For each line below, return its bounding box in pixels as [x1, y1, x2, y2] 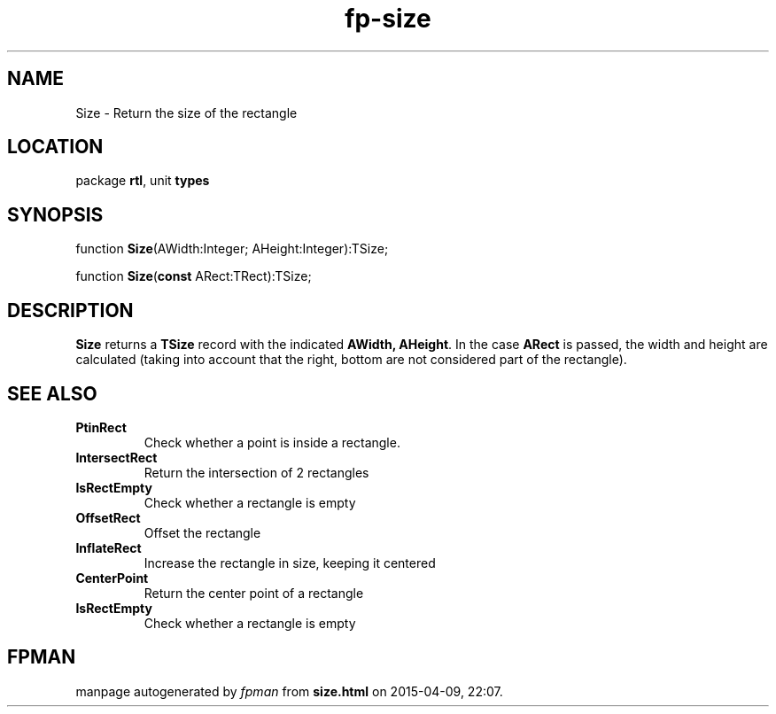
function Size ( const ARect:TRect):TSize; [75, 268, 312, 284]
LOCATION [7, 136, 104, 159]
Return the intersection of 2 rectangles [144, 464, 369, 480]
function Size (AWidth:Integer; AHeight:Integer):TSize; [75, 241, 389, 257]
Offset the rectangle [144, 524, 261, 540]
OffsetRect [75, 509, 141, 525]
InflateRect [75, 539, 142, 555]
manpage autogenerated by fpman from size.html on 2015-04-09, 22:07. [75, 683, 503, 699]
